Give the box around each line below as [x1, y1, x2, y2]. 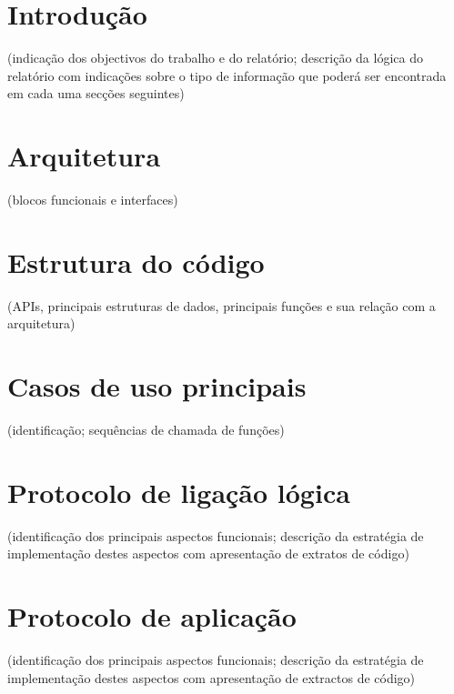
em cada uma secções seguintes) [7, 84, 185, 103]
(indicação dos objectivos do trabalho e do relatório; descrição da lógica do [7, 48, 423, 67]
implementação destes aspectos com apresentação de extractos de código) [7, 668, 416, 687]
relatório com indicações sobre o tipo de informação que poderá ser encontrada [7, 65, 447, 85]
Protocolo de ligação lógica [7, 473, 350, 510]
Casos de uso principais [7, 367, 307, 405]
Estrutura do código [7, 243, 265, 280]
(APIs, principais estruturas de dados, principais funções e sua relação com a [7, 296, 436, 315]
